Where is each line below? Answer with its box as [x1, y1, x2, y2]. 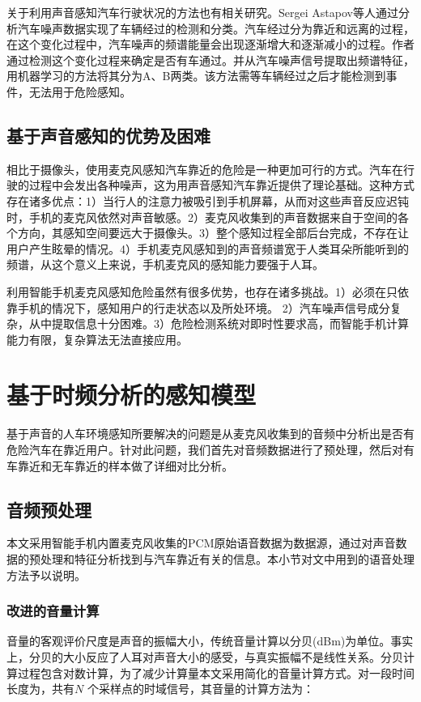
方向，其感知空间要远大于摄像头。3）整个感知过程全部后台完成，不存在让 [17, 224, 409, 241]
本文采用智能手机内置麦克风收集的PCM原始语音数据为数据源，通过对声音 [6, 534, 396, 551]
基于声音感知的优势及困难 [6, 122, 210, 147]
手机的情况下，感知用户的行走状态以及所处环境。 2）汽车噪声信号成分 [17, 299, 390, 316]
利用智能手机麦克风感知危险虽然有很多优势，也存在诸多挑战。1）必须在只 [6, 283, 398, 300]
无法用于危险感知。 [28, 83, 131, 100]
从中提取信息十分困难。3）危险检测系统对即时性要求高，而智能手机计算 [28, 315, 409, 332]
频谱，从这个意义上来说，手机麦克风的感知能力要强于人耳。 [6, 256, 324, 273]
